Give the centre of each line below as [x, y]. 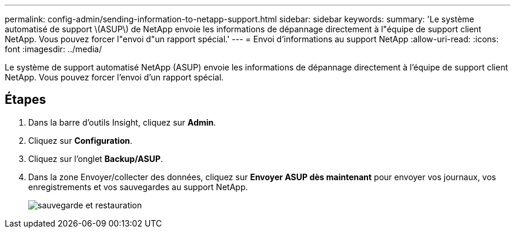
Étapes [26, 100]
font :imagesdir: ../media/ [53, 49]
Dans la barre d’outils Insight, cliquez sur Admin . [122, 122]
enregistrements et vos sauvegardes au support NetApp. [138, 187]
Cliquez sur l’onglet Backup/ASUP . [96, 158]
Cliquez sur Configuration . [80, 140]
